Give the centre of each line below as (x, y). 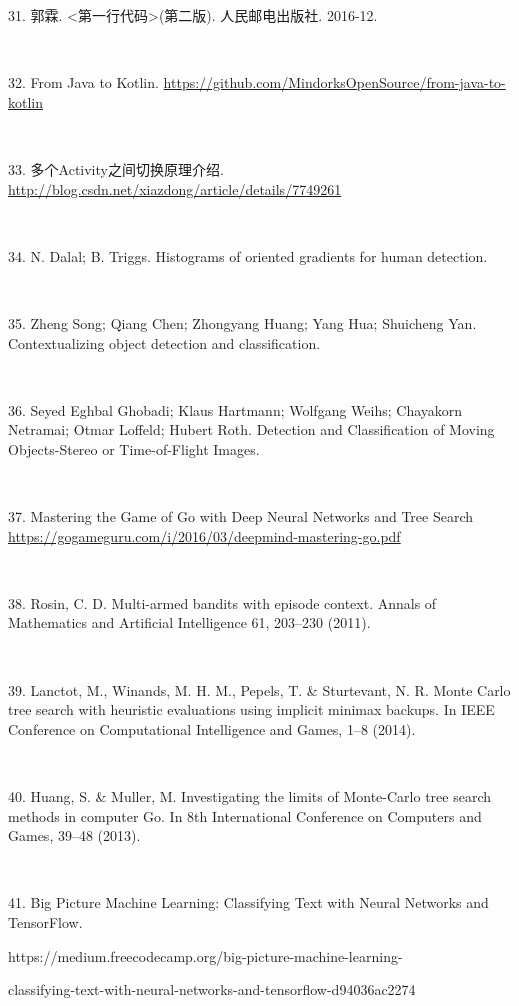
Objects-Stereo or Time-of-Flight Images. (134, 448)
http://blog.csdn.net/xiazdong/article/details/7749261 (175, 188)
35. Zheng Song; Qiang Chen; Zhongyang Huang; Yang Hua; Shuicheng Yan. (242, 322)
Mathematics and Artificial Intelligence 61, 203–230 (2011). (189, 622)
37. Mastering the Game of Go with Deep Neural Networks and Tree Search (241, 516)
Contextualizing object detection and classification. (164, 342)
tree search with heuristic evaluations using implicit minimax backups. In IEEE (251, 709)
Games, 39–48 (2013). (74, 835)
